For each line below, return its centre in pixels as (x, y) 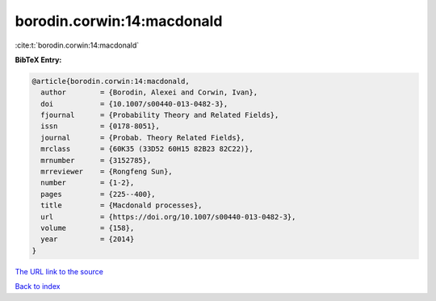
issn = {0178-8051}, (101, 126)
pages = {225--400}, (99, 194)
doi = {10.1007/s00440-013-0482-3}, (134, 104)
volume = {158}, (88, 228)
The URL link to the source (59, 271)
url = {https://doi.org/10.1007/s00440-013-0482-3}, (168, 217)
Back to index (38, 286)
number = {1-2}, (88, 183)
